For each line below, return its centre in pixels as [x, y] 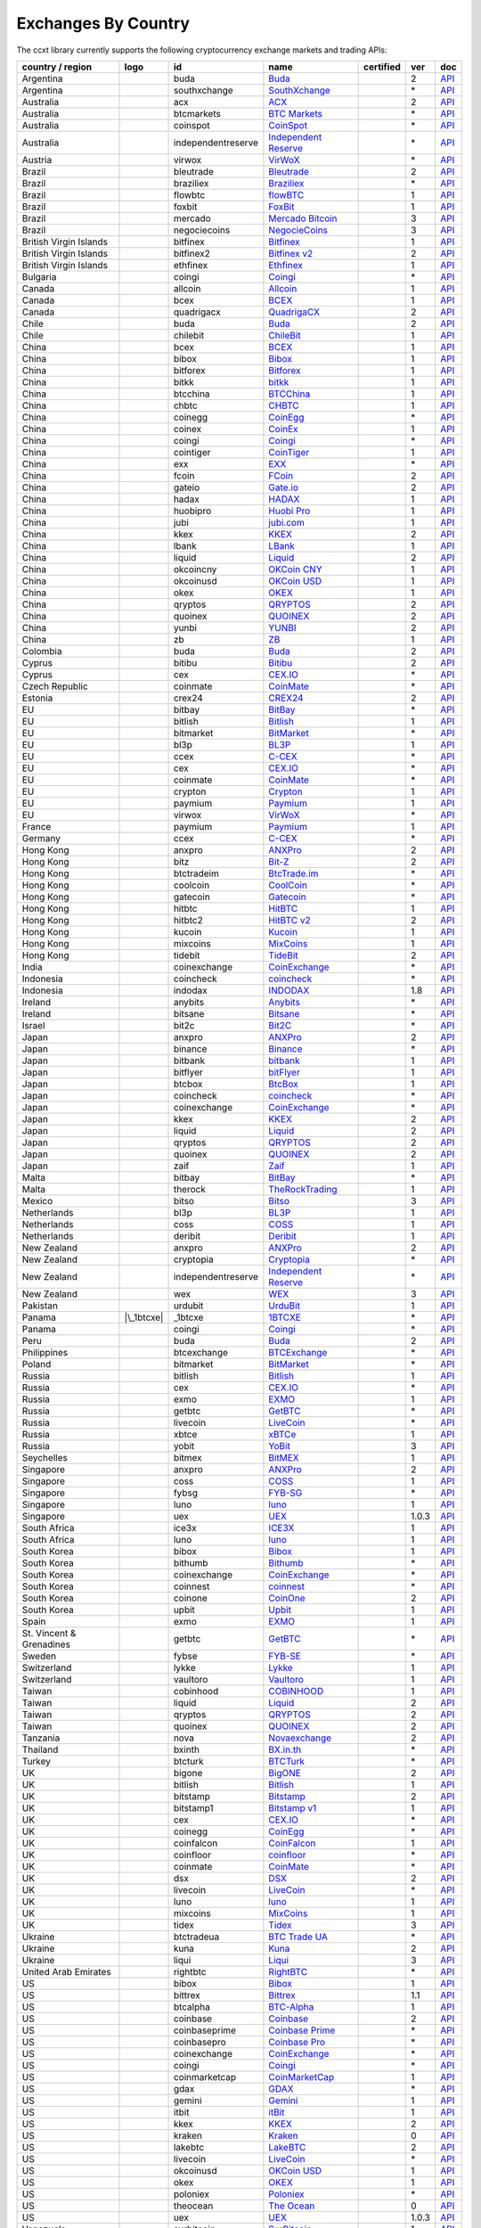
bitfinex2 [192, 253]
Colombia [42, 651]
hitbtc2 [188, 920]
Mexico [37, 1200]
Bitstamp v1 [293, 1807]
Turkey [37, 1761]
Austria [37, 160]
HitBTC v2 [289, 920]
